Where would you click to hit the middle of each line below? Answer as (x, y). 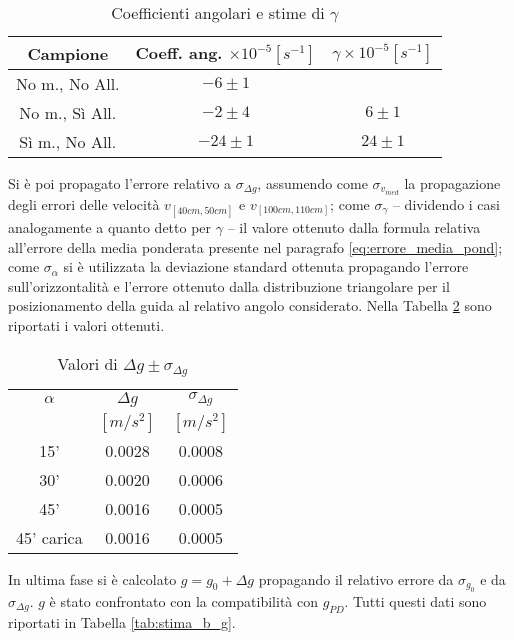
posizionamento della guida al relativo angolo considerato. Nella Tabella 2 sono (250, 305)
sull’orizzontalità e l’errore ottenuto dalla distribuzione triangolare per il (229, 285)
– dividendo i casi (446, 203)
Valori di (87, 363)
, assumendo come (312, 183)
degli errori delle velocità (84, 203)
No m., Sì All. (68, 112)
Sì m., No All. (68, 141)
